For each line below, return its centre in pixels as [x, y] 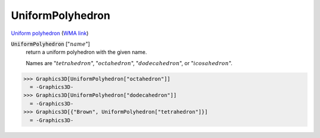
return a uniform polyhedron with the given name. [87, 52]
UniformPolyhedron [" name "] [50, 44]
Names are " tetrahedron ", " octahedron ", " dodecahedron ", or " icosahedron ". [129, 63]
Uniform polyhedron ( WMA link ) [50, 33]
